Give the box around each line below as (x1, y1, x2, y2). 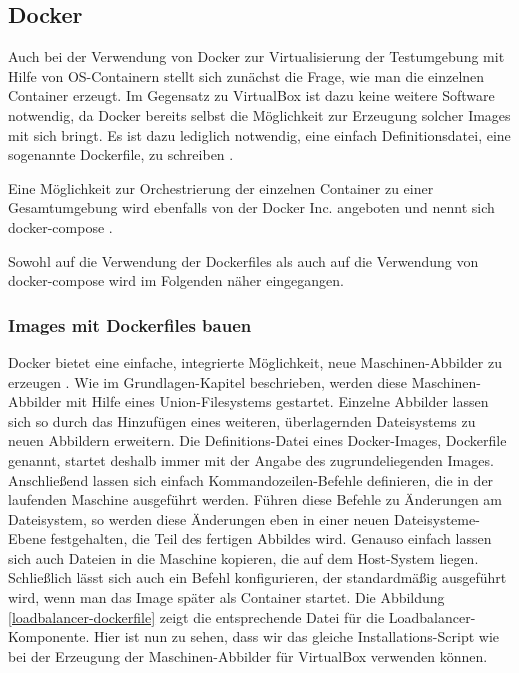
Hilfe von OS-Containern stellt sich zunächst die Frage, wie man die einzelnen (8, 65, 485, 86)
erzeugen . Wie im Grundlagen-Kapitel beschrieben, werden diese (8, 371, 408, 392)
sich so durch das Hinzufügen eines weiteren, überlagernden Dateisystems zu (8, 410, 476, 431)
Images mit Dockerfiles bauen (8, 312, 252, 337)
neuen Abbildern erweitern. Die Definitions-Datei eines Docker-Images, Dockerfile (8, 430, 507, 451)
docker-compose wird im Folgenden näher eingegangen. (8, 270, 344, 291)
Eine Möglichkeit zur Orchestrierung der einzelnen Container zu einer (8, 177, 434, 198)
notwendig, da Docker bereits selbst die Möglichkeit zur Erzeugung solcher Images (8, 104, 511, 125)
